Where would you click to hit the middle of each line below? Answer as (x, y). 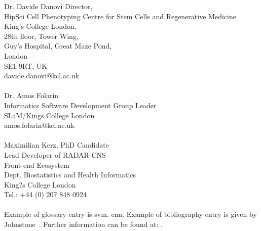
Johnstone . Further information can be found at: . (83, 224)
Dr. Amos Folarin (31, 95)
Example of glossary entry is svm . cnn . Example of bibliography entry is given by (130, 214)
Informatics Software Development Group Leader (80, 105)
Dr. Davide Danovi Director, (48, 6)
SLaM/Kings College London (49, 115)
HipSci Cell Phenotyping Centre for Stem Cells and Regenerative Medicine (120, 16)
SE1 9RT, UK (26, 65)
